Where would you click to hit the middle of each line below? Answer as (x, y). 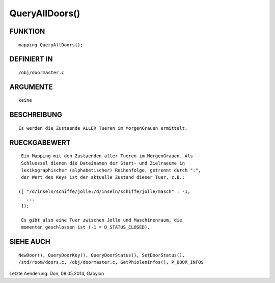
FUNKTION (27, 31)
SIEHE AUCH (30, 242)
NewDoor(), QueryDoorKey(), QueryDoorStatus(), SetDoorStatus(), (102, 255)
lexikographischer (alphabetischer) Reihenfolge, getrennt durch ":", (111, 170)
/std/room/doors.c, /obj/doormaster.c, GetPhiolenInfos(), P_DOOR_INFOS (111, 262)
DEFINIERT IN (31, 59)
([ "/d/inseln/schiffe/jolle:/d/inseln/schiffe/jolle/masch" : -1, (104, 192)
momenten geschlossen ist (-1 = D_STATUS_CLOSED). (86, 227)
